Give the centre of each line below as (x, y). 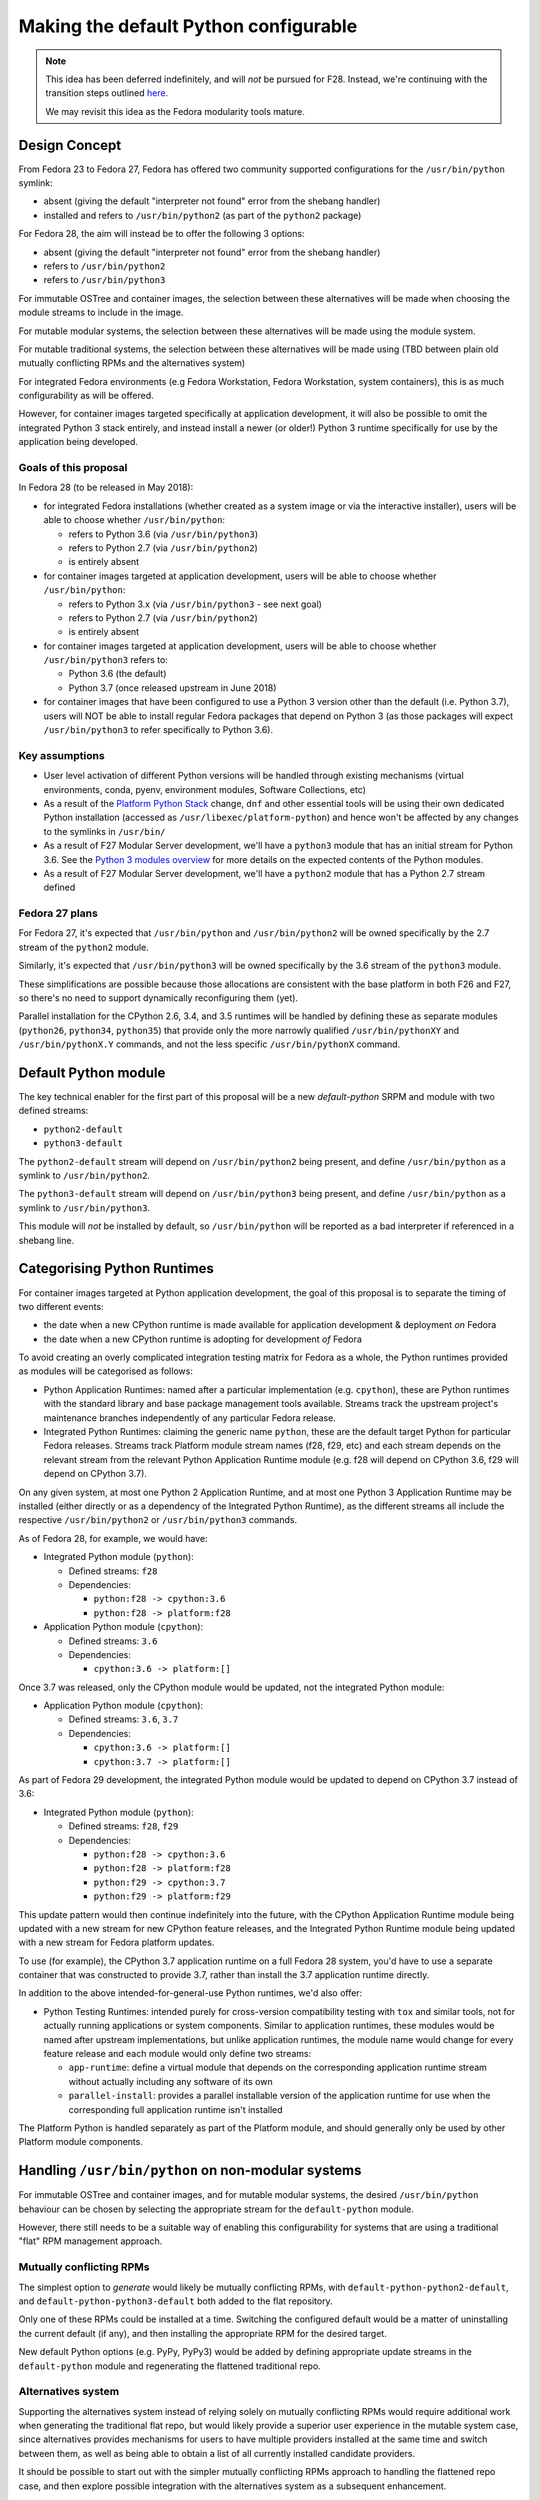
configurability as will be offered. (86, 396)
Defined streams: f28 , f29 (123, 1826)
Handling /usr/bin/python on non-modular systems (190, 2170)
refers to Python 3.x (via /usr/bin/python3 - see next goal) (195, 604)
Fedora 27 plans (58, 913)
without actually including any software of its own (171, 2081)
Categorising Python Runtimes (116, 1268)
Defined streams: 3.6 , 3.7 (123, 1719)
